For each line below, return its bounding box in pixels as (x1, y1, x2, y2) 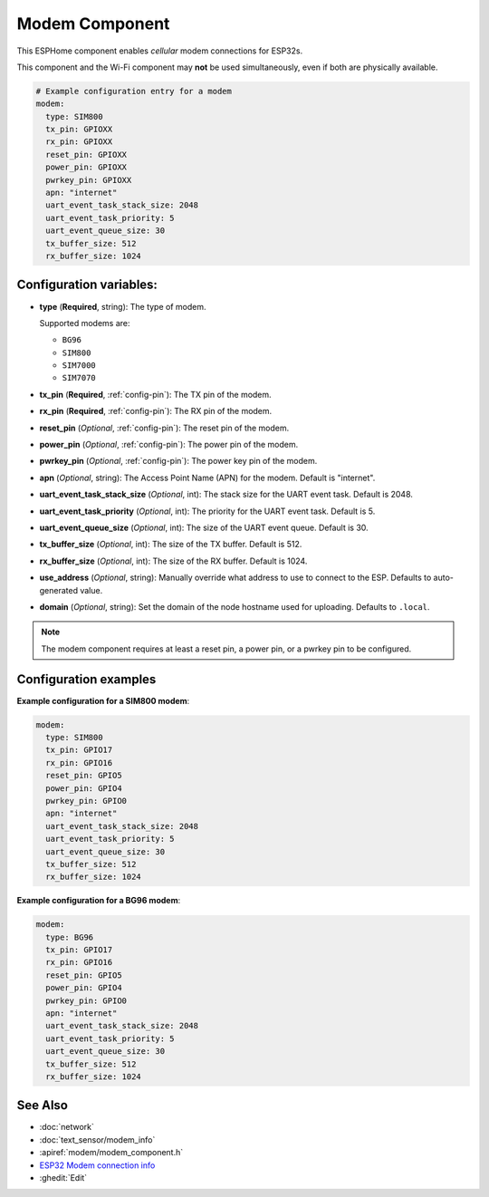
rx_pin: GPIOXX (45, 137, 113, 147)
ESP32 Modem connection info (39, 1160, 156, 1171)
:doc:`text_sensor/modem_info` (39, 1134, 156, 1145)
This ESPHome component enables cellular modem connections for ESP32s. (16, 45, 303, 56)
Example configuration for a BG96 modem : (16, 895, 181, 906)
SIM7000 (62, 361, 97, 371)
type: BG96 (45, 932, 94, 942)
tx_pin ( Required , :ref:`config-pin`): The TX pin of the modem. (39, 389, 272, 400)
